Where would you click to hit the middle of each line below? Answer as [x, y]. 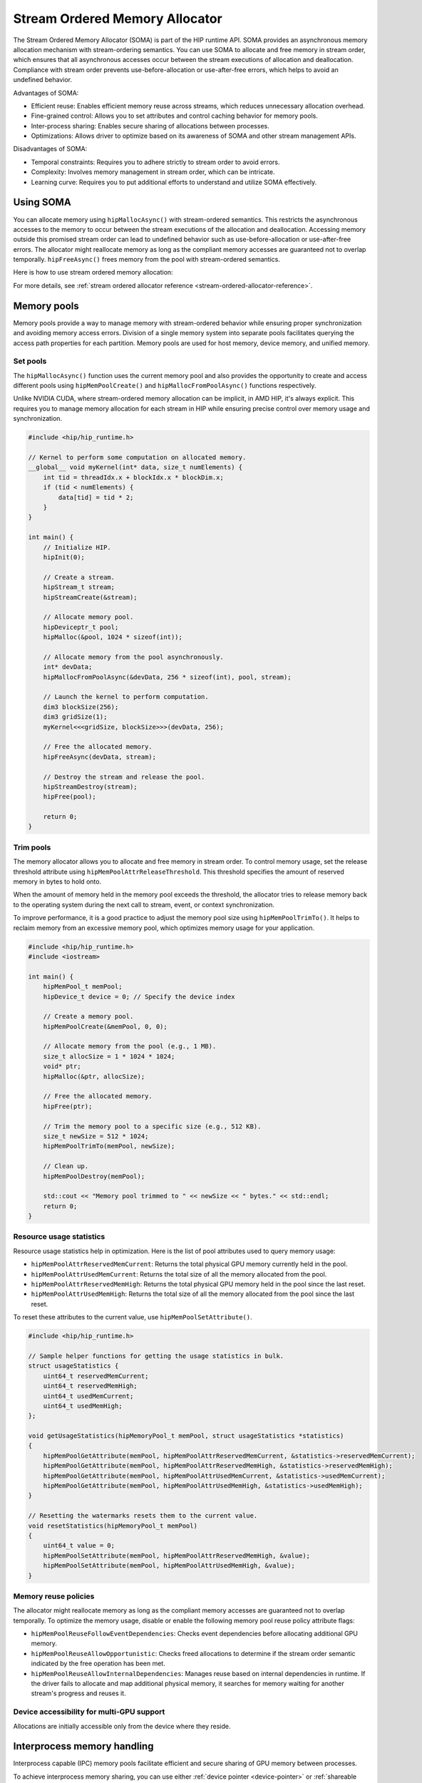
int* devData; [68, 667]
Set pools [30, 362]
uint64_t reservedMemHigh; [91, 1386]
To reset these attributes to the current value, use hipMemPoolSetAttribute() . [133, 1317]
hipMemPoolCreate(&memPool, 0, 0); [105, 1026]
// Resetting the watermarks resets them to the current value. [143, 1516]
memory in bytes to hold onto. [57, 882]
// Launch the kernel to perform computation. [126, 697]
